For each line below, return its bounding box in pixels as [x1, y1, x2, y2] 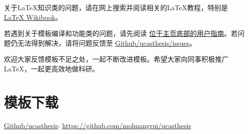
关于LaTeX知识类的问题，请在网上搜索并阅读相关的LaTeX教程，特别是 [4, 2, 228, 12]
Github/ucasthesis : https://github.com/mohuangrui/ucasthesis [4, 120, 191, 130]
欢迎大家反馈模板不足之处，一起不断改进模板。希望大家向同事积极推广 [4, 54, 229, 64]
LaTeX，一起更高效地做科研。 [4, 63, 99, 73]
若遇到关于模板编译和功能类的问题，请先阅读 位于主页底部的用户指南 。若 [4, 28, 238, 38]
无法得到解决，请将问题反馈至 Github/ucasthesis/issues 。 [17, 37, 196, 48]
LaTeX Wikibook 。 [4, 12, 62, 22]
